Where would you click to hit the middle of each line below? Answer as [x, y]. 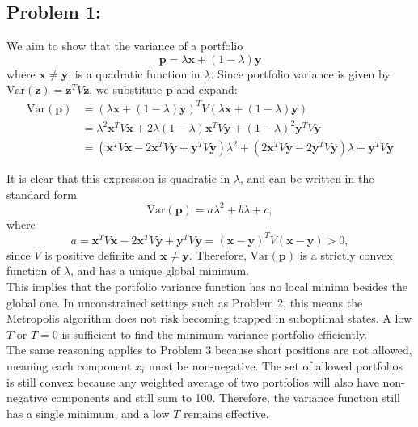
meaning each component [69, 366]
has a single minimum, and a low [88, 413]
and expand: [207, 89]
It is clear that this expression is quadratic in [118, 178]
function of [34, 271]
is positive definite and [101, 254]
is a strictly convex [346, 254]
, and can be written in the [307, 178]
